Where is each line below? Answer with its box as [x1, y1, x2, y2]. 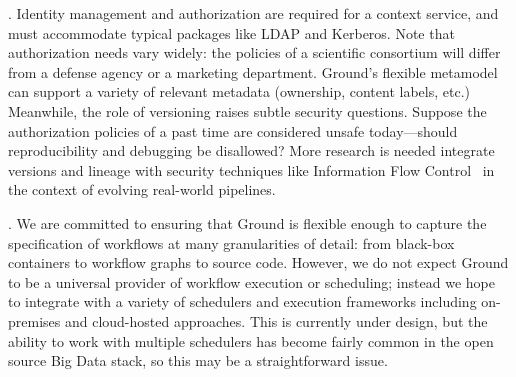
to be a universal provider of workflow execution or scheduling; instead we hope [8, 271, 495, 292]
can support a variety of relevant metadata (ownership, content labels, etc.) [8, 81, 470, 102]
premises [8, 310, 61, 331]
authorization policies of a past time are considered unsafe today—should [8, 120, 458, 141]
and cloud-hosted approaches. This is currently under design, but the [64, 310, 488, 331]
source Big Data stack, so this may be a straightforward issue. [8, 350, 388, 371]
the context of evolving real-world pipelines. [8, 179, 276, 200]
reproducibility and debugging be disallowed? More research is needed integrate [8, 140, 495, 161]
